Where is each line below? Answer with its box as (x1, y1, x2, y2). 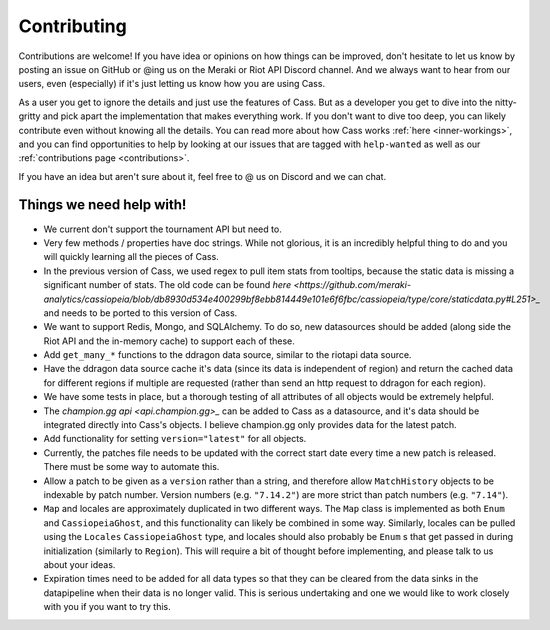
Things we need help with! (18, 196, 187, 214)
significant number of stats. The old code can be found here (43, 279, 292, 291)
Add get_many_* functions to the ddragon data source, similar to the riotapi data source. (43, 349, 412, 361)
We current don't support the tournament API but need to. (43, 223, 282, 235)
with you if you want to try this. (43, 601, 171, 613)
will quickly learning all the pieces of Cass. (43, 251, 219, 263)
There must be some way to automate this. (43, 461, 220, 473)
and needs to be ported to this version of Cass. (43, 306, 238, 319)
